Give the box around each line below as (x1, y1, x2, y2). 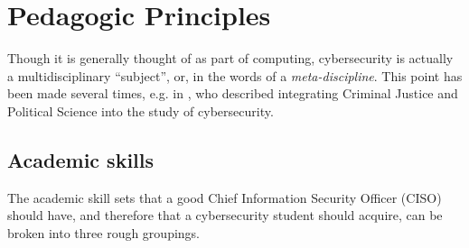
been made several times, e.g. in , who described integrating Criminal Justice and (7, 84, 458, 103)
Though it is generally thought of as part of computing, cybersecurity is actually (7, 49, 454, 68)
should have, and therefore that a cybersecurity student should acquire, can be (7, 206, 443, 225)
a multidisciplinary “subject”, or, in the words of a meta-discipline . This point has (7, 66, 463, 85)
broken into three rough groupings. (7, 223, 200, 242)
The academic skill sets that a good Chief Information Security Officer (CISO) (7, 188, 442, 207)
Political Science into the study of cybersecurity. (7, 101, 274, 120)
